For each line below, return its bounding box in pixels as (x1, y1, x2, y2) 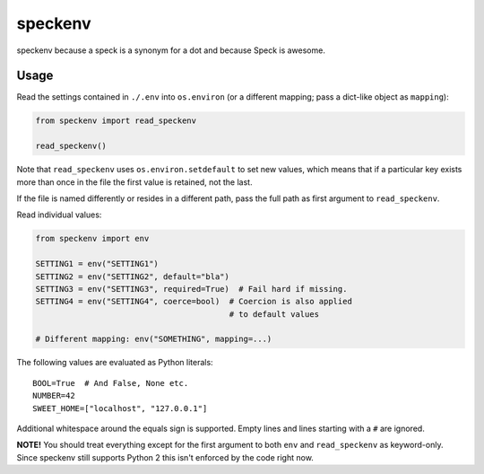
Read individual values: (16, 209, 102, 220)
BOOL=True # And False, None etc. (32, 378, 189, 388)
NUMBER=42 (32, 391, 75, 401)
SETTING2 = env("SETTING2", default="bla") (35, 271, 230, 282)
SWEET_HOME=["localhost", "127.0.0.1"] (32, 403, 208, 413)
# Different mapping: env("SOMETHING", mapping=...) (35, 334, 272, 345)
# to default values (229, 309, 320, 319)
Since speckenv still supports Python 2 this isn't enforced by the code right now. (16, 452, 314, 462)
